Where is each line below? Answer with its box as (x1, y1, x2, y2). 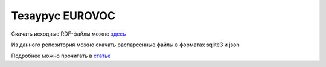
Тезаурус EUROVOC (11, 9, 116, 22)
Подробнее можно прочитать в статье (11, 52, 111, 60)
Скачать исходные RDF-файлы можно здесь (11, 30, 126, 37)
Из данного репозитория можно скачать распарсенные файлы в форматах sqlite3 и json (11, 41, 240, 48)
